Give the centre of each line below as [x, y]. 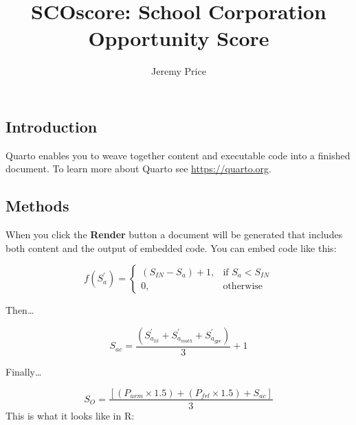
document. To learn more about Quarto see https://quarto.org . [138, 169]
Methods [37, 206]
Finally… [24, 371]
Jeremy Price [179, 71]
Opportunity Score [179, 38]
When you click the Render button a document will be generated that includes [174, 234]
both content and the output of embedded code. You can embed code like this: [171, 248]
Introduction [52, 126]
